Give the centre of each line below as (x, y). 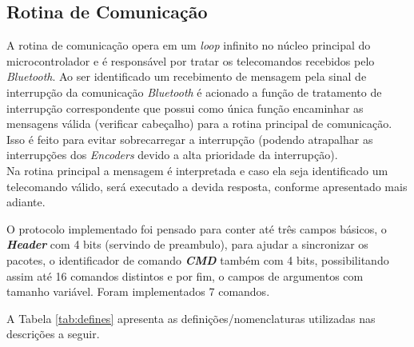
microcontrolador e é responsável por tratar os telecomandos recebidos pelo (191, 60)
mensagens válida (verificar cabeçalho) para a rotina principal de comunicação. (199, 124)
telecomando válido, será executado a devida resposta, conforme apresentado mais (207, 186)
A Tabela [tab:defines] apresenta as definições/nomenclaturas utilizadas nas (191, 318)
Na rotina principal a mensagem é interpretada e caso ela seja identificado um (197, 170)
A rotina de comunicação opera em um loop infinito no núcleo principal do (189, 45)
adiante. (26, 202)
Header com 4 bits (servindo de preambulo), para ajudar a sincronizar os (187, 244)
